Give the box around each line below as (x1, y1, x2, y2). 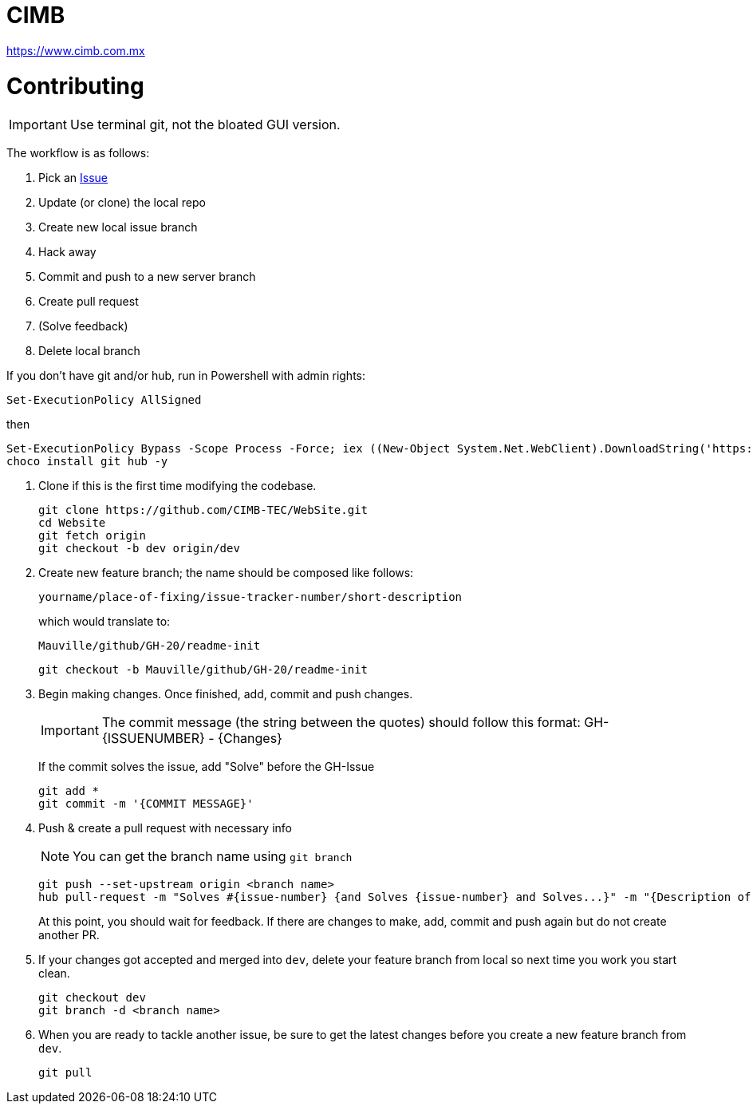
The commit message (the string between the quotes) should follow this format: (101, 714, 581, 731)
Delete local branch (38, 344, 140, 358)
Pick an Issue (38, 171, 108, 185)
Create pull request (38, 294, 139, 309)
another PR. (38, 928, 100, 942)
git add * (38, 784, 99, 798)
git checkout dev (38, 991, 146, 1005)
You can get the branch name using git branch (73, 848, 353, 865)
